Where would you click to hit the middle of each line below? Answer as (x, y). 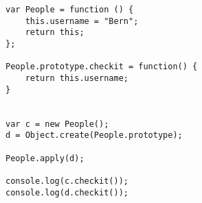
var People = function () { (70, 10)
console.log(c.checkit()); (67, 181)
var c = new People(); (57, 124)
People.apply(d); (45, 158)
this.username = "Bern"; (82, 21)
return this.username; (77, 78)
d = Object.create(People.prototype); (94, 135)
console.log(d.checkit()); (67, 192)
